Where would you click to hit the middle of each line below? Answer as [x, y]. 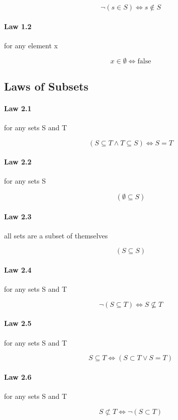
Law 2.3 [18, 216]
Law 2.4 [18, 269]
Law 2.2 [18, 162]
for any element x [31, 45]
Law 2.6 [18, 376]
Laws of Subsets [46, 86]
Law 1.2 [18, 26]
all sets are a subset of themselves [56, 235]
